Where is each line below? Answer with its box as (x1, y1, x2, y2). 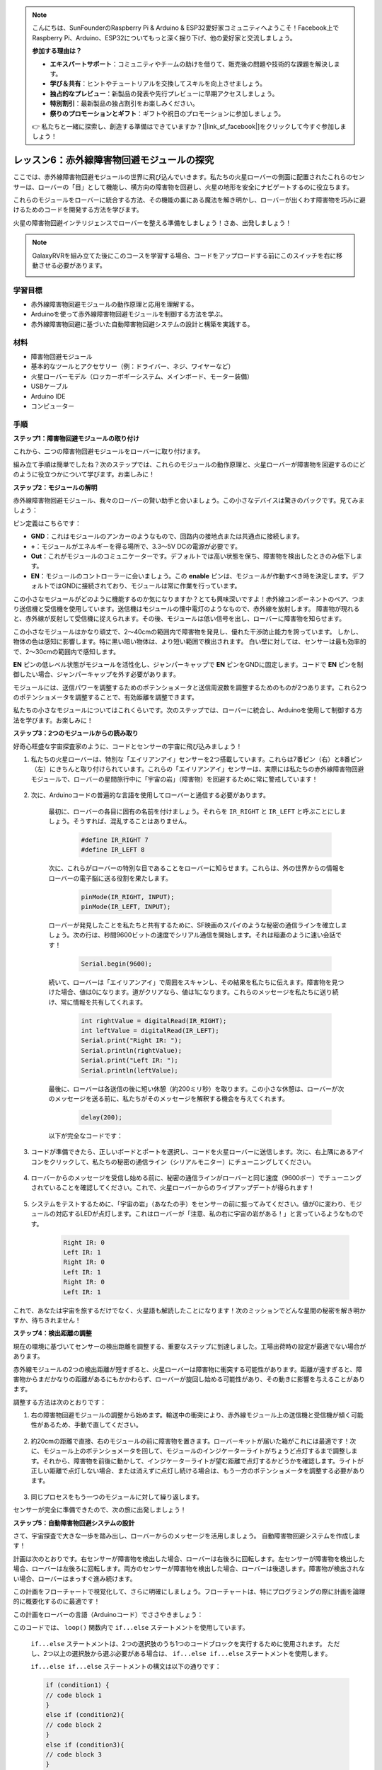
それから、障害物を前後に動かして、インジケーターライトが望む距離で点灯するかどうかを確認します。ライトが (42, 1456, 364, 1465)
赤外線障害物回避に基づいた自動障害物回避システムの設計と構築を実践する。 (30, 319, 254, 329)
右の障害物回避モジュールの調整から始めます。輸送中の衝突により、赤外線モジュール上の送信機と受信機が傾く (30, 1411, 352, 1420)
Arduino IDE (30, 392, 66, 400)
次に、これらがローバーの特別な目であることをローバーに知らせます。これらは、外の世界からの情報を (48, 864, 345, 872)
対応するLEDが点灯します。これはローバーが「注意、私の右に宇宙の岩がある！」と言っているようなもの (55, 1209, 358, 1218)
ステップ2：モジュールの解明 (13, 483, 98, 491)
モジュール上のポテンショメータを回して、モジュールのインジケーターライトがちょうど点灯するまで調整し (42, 1446, 352, 1455)
